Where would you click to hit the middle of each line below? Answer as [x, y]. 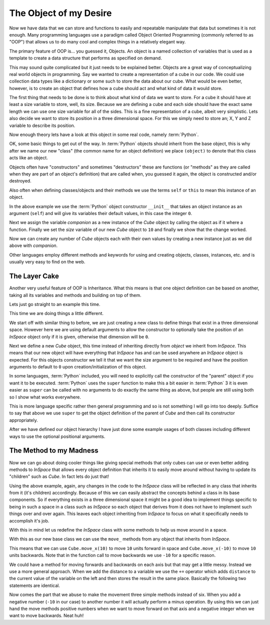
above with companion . [33, 245]
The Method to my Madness [54, 451]
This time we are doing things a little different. [56, 313]
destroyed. [20, 181]
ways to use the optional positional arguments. [57, 436]
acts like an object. [29, 158]
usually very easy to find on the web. [47, 262]
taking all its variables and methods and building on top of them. [75, 295]
